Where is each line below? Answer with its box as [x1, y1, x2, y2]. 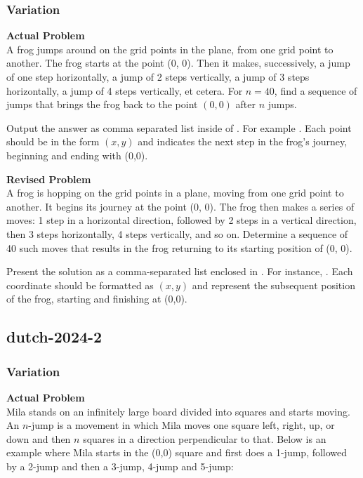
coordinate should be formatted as [6, 277, 154, 292]
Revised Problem [6, 171, 91, 186]
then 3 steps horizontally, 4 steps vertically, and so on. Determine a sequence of [6, 226, 348, 241]
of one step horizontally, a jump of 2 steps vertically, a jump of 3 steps [6, 69, 310, 84]
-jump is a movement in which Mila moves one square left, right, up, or [28, 418, 335, 432]
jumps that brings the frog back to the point [6, 97, 198, 112]
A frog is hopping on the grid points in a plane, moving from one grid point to [6, 185, 344, 200]
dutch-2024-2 [6, 326, 103, 347]
